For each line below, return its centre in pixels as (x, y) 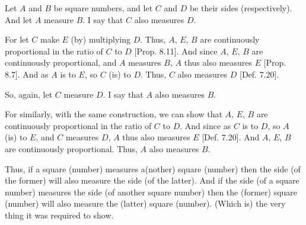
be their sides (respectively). (241, 8)
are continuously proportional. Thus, (71, 148)
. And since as (205, 125)
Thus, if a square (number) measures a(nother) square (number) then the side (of (153, 168)
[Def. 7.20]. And (231, 137)
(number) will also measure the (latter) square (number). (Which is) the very (145, 203)
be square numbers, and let (103, 8)
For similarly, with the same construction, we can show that (114, 114)
